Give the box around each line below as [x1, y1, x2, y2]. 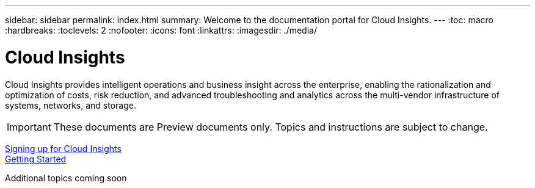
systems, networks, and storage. [5, 99, 137, 110]
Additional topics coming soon [5, 172, 127, 183]
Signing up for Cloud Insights [5, 143, 122, 154]
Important [7, 120, 51, 133]
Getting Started [5, 153, 67, 164]
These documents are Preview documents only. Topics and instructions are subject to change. [53, 120, 488, 133]
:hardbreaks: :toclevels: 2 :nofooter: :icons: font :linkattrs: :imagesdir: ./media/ [5, 25, 317, 35]
